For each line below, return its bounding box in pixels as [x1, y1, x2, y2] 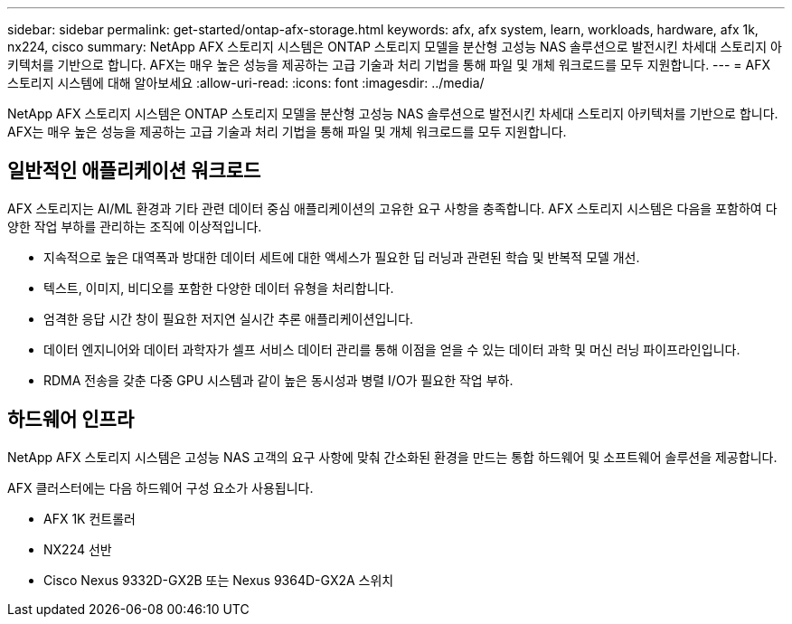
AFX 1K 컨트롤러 [43, 510, 136, 526]
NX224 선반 [43, 541, 112, 557]
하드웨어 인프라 [7, 408, 135, 431]
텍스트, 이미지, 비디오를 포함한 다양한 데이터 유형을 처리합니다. [43, 279, 394, 296]
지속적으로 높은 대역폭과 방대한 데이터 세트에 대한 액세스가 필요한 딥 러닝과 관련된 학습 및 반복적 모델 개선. [43, 249, 640, 265]
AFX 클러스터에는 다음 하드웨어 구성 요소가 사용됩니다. [7, 479, 314, 496]
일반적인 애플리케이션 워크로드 [7, 159, 261, 183]
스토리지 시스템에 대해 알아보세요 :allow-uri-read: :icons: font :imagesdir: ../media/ [7, 75, 485, 90]
